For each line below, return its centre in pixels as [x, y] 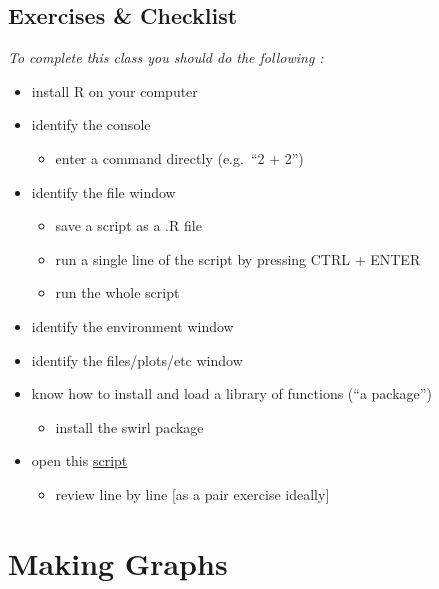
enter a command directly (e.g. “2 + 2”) [179, 157]
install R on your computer [114, 90]
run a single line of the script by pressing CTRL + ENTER [238, 258]
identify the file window [103, 191]
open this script [79, 460]
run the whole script [117, 292]
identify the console [91, 124]
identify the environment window [132, 325]
